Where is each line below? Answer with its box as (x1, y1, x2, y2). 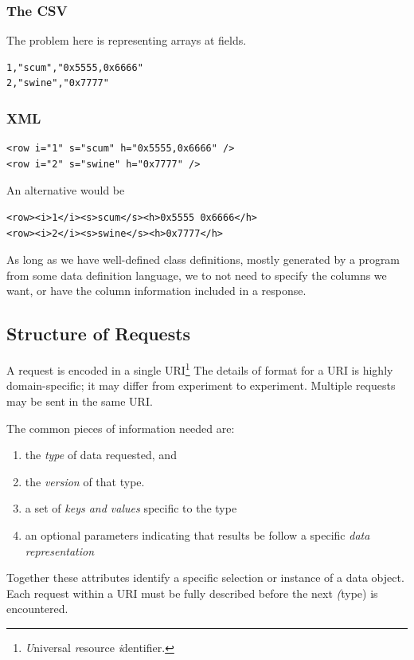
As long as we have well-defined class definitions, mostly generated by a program (6, 251, 400, 268)
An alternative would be (6, 182, 125, 198)
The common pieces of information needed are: (6, 419, 235, 436)
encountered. (6, 600, 68, 617)
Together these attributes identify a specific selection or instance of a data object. (6, 569, 404, 586)
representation (25, 542, 95, 559)
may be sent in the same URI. (6, 393, 153, 410)
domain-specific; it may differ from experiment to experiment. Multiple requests (6, 377, 396, 394)
